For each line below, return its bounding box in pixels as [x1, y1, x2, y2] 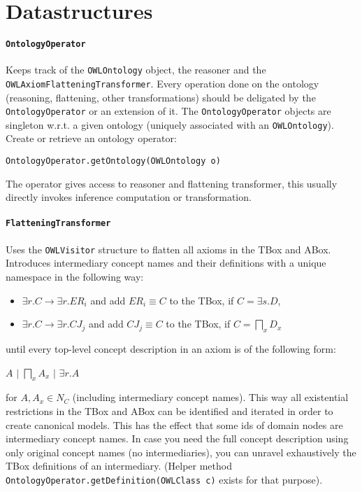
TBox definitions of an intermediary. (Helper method [6, 458, 232, 473]
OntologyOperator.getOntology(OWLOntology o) [6, 156, 221, 167]
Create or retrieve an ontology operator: [6, 131, 177, 146]
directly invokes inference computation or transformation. [6, 190, 252, 204]
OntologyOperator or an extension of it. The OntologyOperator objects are [6, 104, 331, 118]
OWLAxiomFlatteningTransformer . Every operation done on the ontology [6, 76, 319, 90]
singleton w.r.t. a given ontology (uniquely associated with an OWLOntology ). [6, 117, 334, 132]
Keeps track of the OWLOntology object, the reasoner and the [6, 62, 266, 77]
